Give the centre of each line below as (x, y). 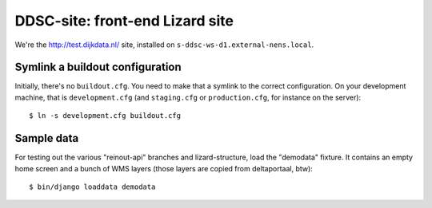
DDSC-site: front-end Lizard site (124, 21)
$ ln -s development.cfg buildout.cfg (105, 116)
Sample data (47, 138)
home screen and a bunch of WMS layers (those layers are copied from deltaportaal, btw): (164, 168)
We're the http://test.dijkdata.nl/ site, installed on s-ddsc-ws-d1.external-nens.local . (164, 45)
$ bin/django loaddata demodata (92, 186)
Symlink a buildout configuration (98, 67)
